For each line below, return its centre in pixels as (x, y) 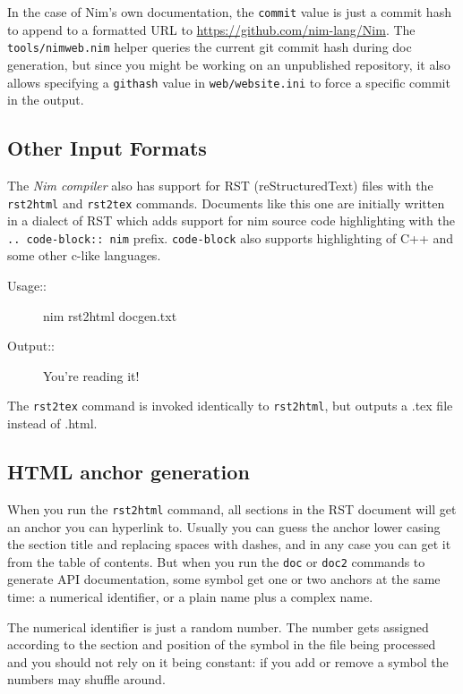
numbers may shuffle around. (86, 679)
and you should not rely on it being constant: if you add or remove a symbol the (228, 661)
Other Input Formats (107, 148)
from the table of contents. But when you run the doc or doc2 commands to (216, 561)
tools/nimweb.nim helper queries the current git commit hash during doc (210, 47)
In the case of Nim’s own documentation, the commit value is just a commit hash (229, 12)
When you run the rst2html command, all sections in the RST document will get (232, 508)
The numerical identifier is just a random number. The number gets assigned (218, 626)
